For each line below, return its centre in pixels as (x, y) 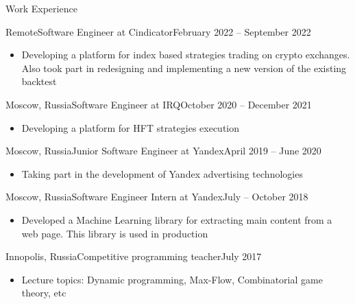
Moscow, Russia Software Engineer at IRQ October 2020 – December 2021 (159, 104)
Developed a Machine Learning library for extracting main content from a (177, 219)
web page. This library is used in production (115, 233)
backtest (39, 81)
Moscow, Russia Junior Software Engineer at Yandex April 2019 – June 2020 (163, 151)
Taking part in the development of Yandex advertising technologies (162, 173)
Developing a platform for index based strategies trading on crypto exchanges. (186, 55)
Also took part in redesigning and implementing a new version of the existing (184, 68)
